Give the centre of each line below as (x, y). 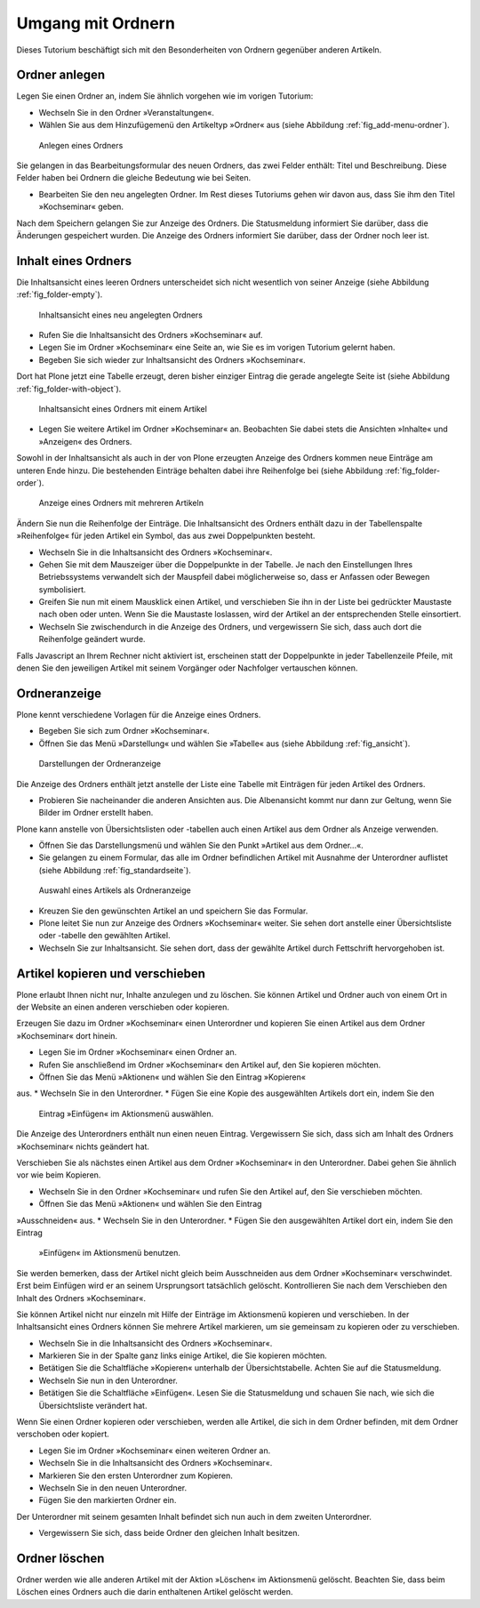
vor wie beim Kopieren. (59, 1175)
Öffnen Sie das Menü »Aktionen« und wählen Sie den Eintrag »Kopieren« (172, 1077)
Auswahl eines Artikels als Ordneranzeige (115, 890)
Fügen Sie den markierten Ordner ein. (108, 1500)
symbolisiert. (62, 589)
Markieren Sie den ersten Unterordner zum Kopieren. (136, 1475)
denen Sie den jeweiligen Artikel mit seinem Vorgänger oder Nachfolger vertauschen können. (187, 668)
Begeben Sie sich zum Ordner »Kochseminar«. (124, 731)
